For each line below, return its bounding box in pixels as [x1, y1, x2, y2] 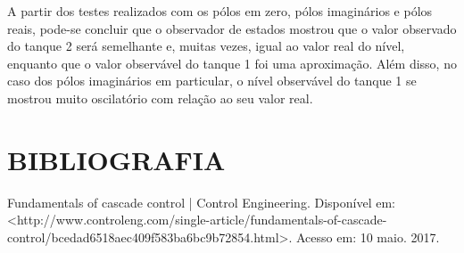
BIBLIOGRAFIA [7, 141, 226, 177]
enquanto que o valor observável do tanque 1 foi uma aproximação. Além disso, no [7, 53, 457, 72]
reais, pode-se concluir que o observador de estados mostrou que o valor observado [7, 19, 457, 37]
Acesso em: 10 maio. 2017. [296, 227, 440, 246]
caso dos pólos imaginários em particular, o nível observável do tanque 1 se [7, 71, 417, 90]
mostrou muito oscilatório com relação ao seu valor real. [7, 88, 313, 107]
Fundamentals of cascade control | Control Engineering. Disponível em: [7, 192, 395, 211]
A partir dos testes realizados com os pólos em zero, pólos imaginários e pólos [7, 2, 433, 20]
